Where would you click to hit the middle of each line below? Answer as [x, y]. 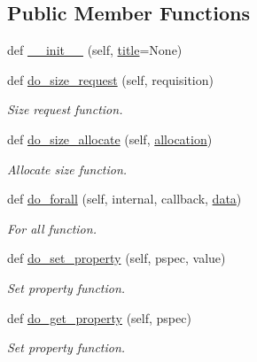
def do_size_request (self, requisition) [110, 79]
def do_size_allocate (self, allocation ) [110, 139]
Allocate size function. [67, 169]
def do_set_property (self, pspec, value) [117, 258]
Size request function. [65, 109]
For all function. [52, 228]
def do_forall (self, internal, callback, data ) [125, 199]
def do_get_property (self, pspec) [99, 317]
